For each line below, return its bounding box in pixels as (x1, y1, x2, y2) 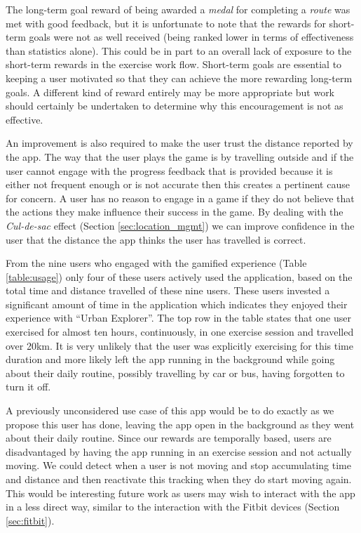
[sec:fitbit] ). (6, 513, 55, 527)
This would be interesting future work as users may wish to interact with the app (6, 485, 355, 500)
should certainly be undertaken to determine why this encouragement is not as (6, 98, 343, 113)
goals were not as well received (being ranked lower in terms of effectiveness (29, 29, 354, 44)
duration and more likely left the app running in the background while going (6, 352, 335, 367)
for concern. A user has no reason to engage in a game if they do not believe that (6, 190, 355, 205)
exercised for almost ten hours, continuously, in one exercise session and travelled (6, 324, 354, 339)
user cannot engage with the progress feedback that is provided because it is (6, 163, 333, 178)
